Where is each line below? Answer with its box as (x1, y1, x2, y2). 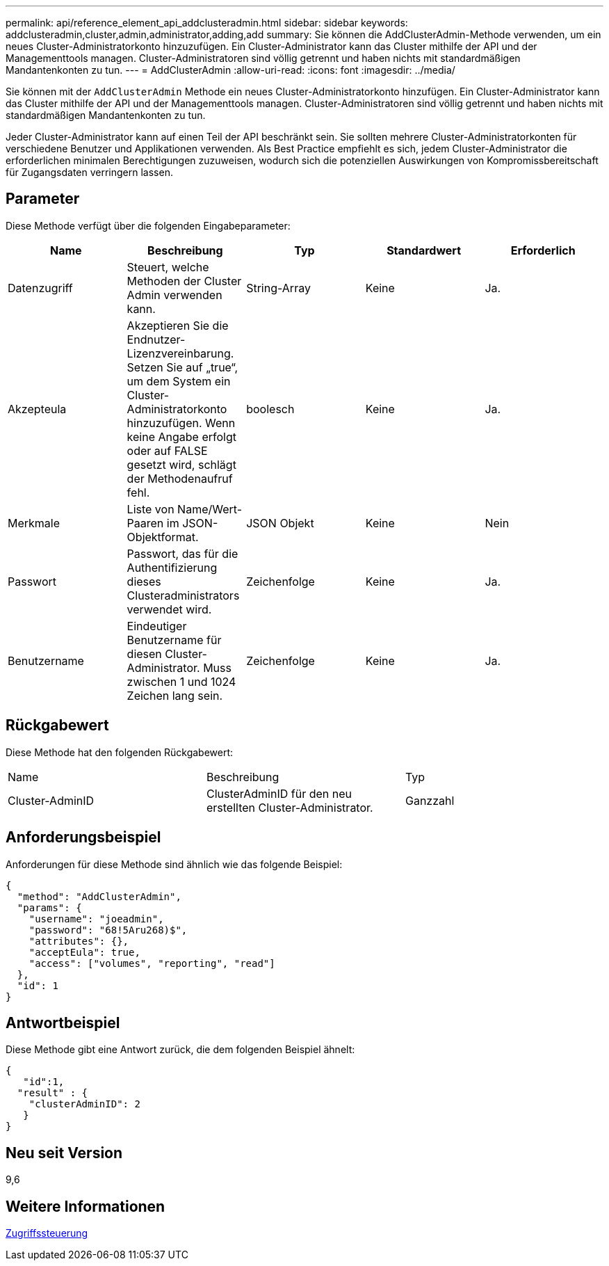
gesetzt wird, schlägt (127, 457, 236, 472)
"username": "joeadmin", (29, 913, 164, 924)
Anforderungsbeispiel (6, 828, 161, 847)
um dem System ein (127, 374, 231, 388)
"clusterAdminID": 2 (29, 1098, 140, 1110)
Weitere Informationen (6, 1197, 165, 1215)
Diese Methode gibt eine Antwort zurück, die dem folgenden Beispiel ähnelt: (6, 1043, 355, 1056)
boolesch (246, 401, 295, 416)
